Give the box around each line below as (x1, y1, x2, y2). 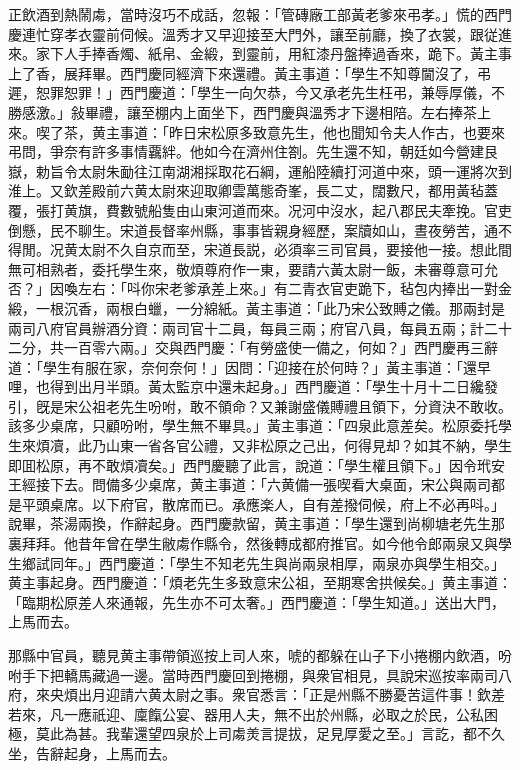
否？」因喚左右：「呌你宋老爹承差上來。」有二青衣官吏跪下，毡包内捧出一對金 (8, 278, 512, 299)
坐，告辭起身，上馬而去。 (8, 742, 176, 763)
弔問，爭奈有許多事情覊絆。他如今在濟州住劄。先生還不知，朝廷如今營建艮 (8, 141, 498, 162)
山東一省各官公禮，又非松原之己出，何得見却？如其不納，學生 (105, 435, 512, 456)
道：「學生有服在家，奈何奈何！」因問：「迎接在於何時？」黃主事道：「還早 (8, 356, 491, 377)
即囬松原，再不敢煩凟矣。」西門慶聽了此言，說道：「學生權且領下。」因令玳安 (8, 454, 505, 475)
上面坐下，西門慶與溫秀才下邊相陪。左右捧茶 (182, 101, 477, 122)
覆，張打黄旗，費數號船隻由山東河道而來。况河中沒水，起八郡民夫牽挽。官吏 (8, 199, 512, 220)
